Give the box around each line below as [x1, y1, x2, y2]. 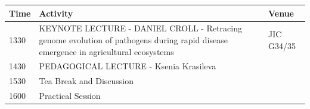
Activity [39, 7, 73, 19]
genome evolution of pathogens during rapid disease [39, 33, 228, 46]
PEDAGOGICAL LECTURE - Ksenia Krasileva [39, 60, 216, 72]
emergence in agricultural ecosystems [39, 45, 174, 57]
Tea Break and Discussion [39, 75, 134, 87]
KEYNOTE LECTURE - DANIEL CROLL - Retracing [39, 22, 242, 34]
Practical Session [39, 89, 101, 102]
